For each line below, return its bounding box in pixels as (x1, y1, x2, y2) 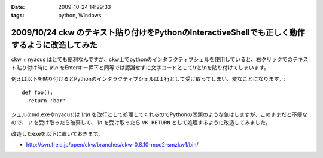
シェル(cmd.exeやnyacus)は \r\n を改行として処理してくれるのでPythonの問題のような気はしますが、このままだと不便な (11, 111, 308, 118)
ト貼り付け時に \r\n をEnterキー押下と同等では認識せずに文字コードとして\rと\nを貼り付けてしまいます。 (11, 64, 269, 71)
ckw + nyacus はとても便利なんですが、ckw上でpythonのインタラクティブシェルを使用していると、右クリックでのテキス (11, 56, 309, 63)
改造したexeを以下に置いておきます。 (11, 130, 103, 137)
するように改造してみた (11, 39, 98, 50)
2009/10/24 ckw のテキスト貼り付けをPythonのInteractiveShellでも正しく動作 (11, 28, 305, 38)
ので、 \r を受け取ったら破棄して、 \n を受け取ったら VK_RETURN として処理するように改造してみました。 (11, 119, 272, 126)
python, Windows (58, 12, 102, 19)
